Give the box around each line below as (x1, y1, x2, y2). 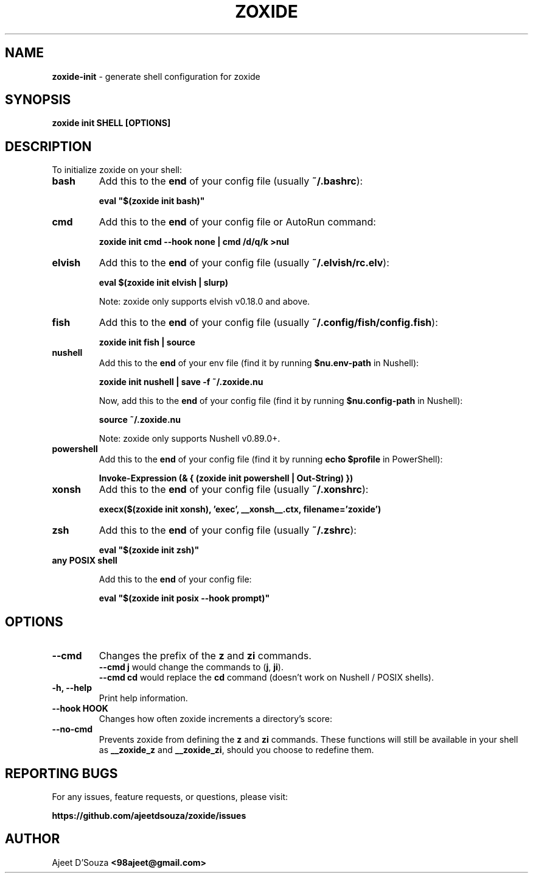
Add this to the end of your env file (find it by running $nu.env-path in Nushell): (99, 358, 419, 369)
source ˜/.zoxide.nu (99, 414, 181, 425)
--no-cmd (52, 724, 93, 735)
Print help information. (99, 693, 188, 704)
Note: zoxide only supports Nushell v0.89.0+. (99, 433, 280, 444)
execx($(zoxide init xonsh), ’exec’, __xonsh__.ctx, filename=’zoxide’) (99, 504, 381, 515)
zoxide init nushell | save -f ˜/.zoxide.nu (99, 377, 263, 388)
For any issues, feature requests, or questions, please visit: (52, 791, 288, 802)
